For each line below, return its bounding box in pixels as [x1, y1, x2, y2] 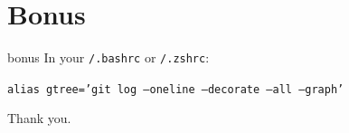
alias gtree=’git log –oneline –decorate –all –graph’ [7, 82, 344, 96]
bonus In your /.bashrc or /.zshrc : [7, 48, 210, 67]
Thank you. [7, 109, 71, 128]
